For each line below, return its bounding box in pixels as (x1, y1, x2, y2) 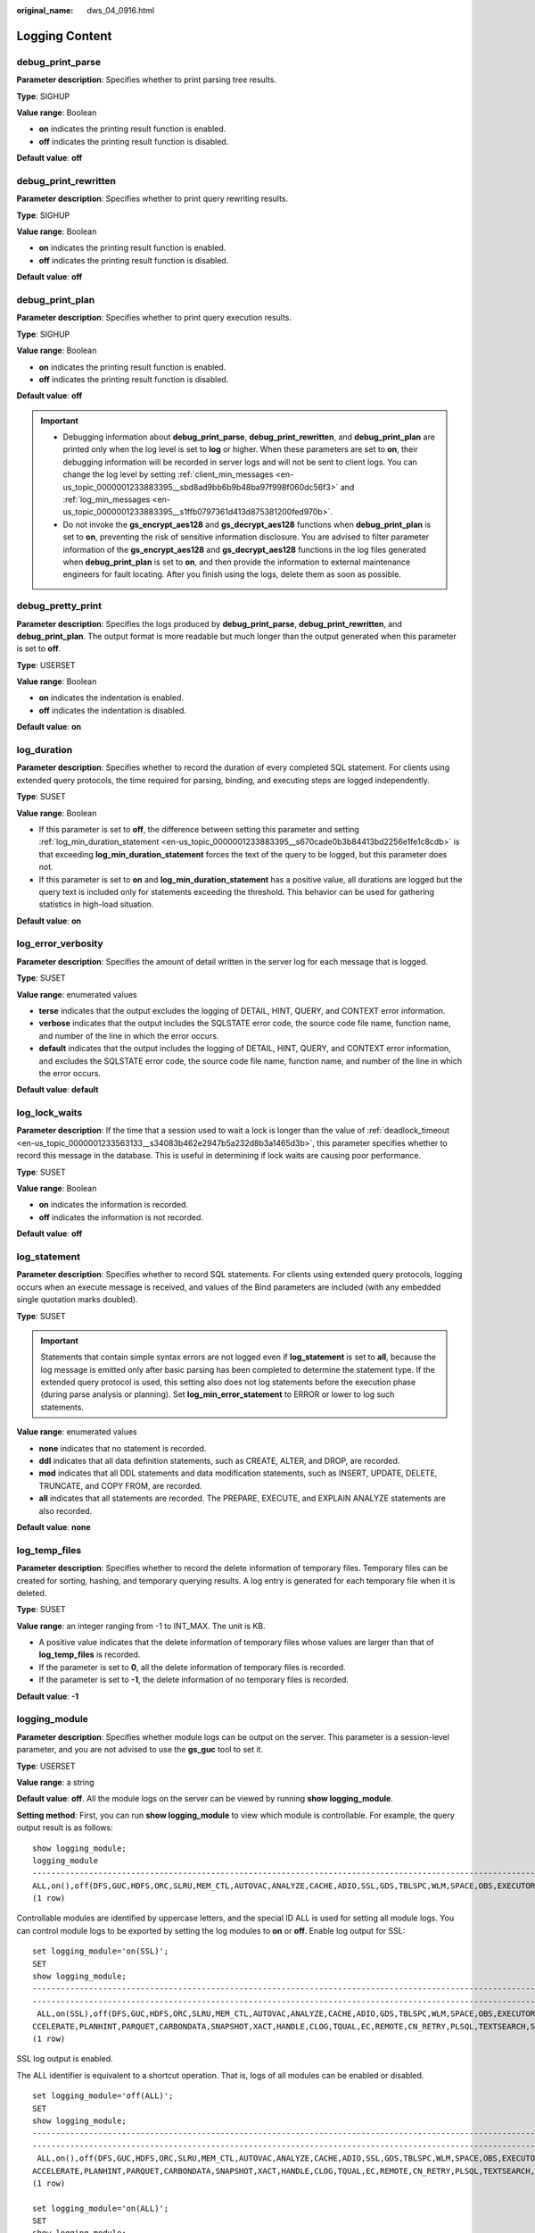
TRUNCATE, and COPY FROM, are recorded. (38, 1480, 202, 1491)
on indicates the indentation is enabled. (38, 692, 185, 703)
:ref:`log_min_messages (62, 494, 151, 505)
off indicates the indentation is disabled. (38, 705, 187, 715)
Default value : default (16, 1084, 99, 1095)
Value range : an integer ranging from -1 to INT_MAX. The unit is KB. (16, 1620, 266, 1631)
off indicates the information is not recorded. (38, 1211, 204, 1223)
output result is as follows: (16, 1822, 113, 1833)
